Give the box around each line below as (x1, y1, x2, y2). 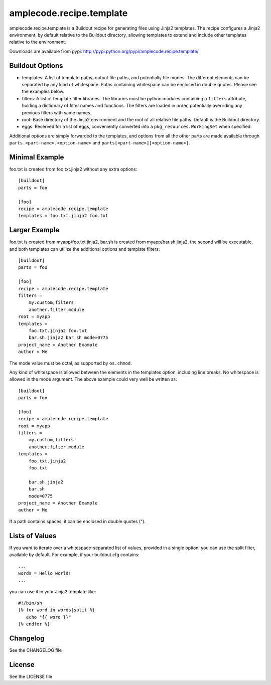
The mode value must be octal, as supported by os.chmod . (9, 360, 132, 366)
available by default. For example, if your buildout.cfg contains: (9, 552, 140, 558)
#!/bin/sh (18, 600, 42, 606)
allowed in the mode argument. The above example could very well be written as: (9, 376, 178, 382)
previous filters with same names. (22, 109, 92, 115)
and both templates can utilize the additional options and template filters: (9, 246, 160, 252)
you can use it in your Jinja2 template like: (9, 588, 96, 594)
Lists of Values (9, 532, 57, 540)
